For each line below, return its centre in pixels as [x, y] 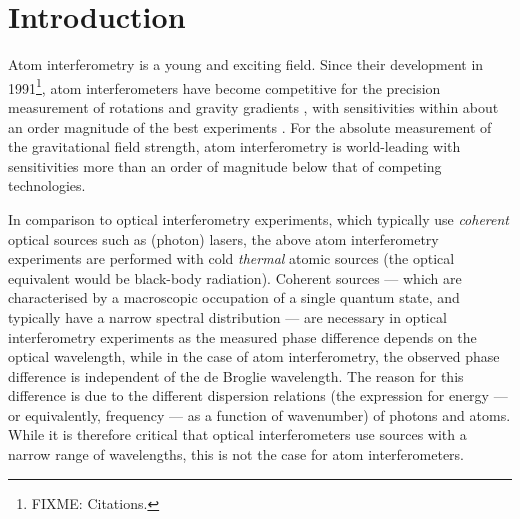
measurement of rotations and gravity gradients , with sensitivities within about [253, 106]
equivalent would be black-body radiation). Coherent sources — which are [235, 277]
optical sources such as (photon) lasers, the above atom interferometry [223, 238]
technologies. [47, 185]
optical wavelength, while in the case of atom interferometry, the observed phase [254, 356]
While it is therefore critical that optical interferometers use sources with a [237, 434]
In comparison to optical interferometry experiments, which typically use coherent [258, 218]
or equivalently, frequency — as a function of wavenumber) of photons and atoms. [259, 414]
